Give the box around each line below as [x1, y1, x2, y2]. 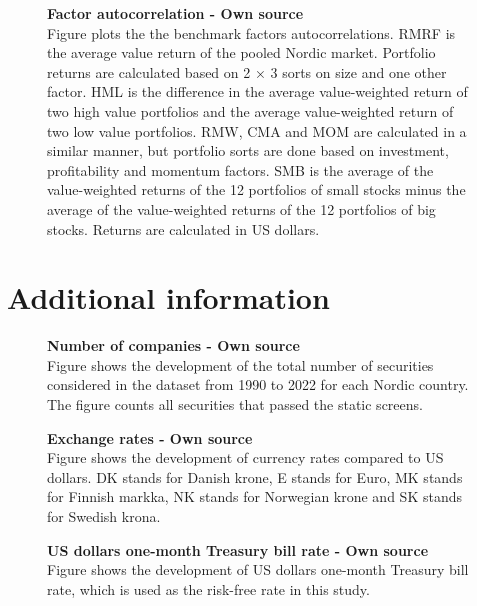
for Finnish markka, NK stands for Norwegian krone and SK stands [47, 486, 462, 507]
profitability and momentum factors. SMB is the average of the [47, 159, 434, 180]
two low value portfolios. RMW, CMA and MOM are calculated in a [47, 120, 467, 141]
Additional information [7, 277, 330, 318]
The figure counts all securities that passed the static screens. [47, 394, 423, 415]
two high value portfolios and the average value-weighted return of [47, 100, 454, 121]
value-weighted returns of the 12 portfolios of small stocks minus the [47, 179, 466, 200]
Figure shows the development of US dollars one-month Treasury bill [47, 559, 469, 580]
